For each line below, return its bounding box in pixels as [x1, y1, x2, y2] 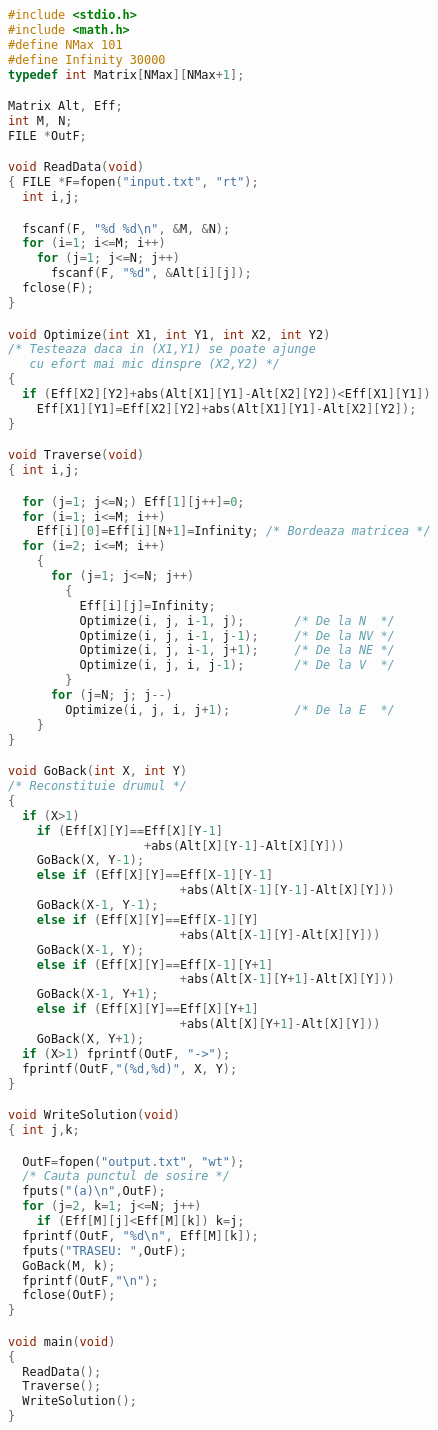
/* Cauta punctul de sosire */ [22, 1169, 230, 1184]
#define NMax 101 [8, 37, 123, 52]
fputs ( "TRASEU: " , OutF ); [22, 1243, 188, 1258]
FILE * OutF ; [8, 128, 87, 143]
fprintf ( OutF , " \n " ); [22, 1273, 159, 1288]
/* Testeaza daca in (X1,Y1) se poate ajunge [8, 342, 316, 357]
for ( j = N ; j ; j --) [50, 688, 173, 703]
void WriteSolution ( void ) [8, 1108, 180, 1123]
